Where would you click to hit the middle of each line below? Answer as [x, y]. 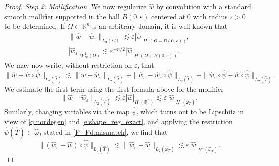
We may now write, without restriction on [68, 64]
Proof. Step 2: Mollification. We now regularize [76, 6]
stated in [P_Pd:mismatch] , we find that [106, 132]
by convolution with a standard [204, 6]
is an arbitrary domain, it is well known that [160, 26]
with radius [210, 16]
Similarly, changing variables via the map [67, 111]
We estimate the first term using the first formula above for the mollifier [114, 89]
